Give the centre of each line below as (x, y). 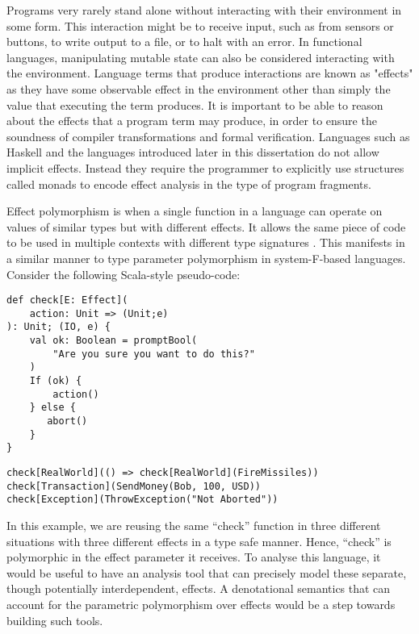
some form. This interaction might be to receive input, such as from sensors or (200, 25)
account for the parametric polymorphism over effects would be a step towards (201, 604)
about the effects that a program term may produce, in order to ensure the (192, 121)
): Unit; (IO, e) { (59, 327)
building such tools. (55, 620)
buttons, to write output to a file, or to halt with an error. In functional (184, 42)
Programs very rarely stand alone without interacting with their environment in (204, 10)
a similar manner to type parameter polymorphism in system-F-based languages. (206, 258)
